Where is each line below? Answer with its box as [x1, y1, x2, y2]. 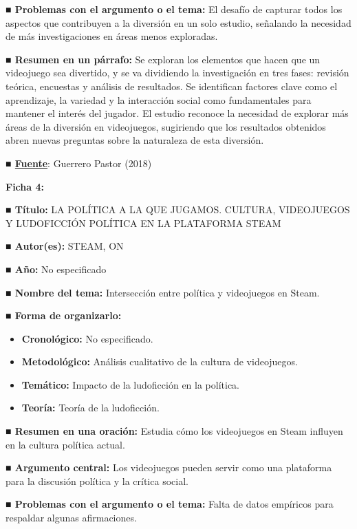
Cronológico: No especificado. [21, 331, 153, 345]
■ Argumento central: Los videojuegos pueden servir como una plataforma [6, 460, 332, 475]
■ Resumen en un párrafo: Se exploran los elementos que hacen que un [6, 52, 321, 66]
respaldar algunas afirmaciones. [6, 510, 137, 525]
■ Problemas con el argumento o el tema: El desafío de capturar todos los [6, 2, 343, 16]
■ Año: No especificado [6, 261, 107, 276]
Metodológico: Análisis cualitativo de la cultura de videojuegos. [21, 354, 298, 369]
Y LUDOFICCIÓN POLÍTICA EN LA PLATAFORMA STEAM [6, 215, 281, 230]
